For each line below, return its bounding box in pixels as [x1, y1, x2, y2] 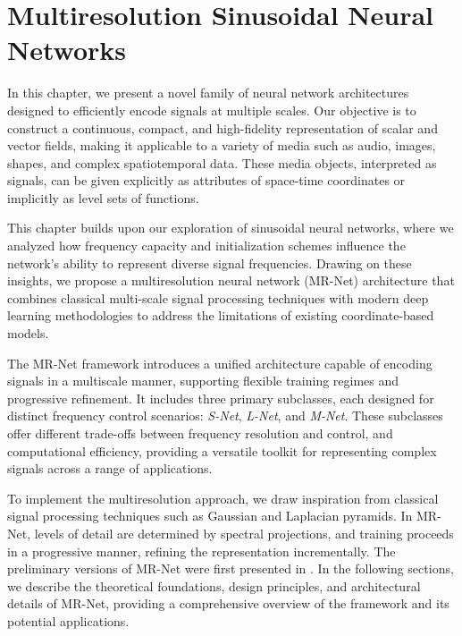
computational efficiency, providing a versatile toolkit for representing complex [7, 441, 437, 460]
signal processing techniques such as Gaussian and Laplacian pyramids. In [7, 506, 413, 525]
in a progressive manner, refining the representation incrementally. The [7, 541, 396, 560]
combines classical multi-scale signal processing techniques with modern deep [7, 288, 429, 307]
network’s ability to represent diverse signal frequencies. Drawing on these [7, 253, 412, 272]
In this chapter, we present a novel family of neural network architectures [7, 83, 409, 102]
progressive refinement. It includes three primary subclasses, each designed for [7, 388, 434, 407]
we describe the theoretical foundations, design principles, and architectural [7, 576, 421, 595]
